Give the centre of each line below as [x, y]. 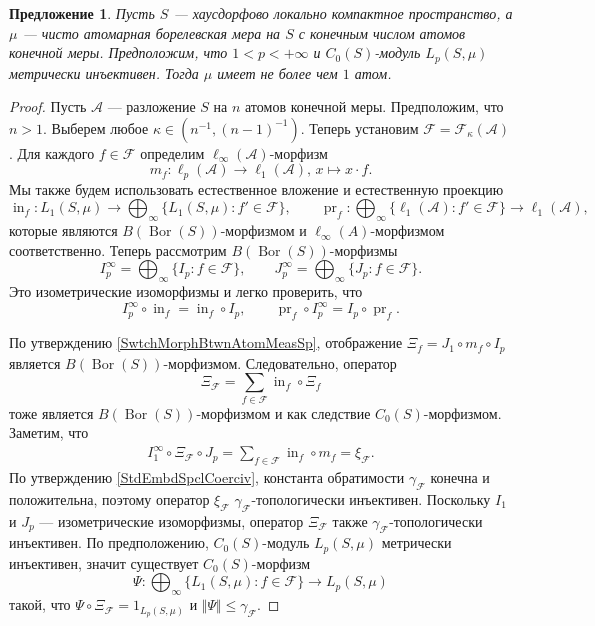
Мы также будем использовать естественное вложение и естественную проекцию [256, 188]
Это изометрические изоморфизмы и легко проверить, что [186, 291]
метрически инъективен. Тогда [104, 72]
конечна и [460, 477]
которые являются [63, 230]
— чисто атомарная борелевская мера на [151, 32]
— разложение [151, 106]
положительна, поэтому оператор [109, 498]
